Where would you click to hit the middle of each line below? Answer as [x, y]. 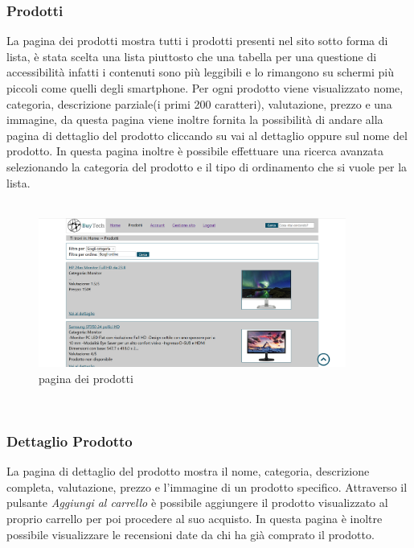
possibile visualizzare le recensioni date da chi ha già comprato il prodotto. [191, 534]
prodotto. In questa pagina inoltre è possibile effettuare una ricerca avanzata [195, 151]
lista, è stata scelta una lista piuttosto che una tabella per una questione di [192, 56]
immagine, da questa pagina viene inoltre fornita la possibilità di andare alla [195, 119]
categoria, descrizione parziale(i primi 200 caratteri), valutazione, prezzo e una [199, 103]
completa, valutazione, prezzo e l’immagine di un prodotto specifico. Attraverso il [207, 486]
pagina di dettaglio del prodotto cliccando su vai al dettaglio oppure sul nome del [207, 135]
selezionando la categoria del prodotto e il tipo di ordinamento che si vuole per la [207, 166]
